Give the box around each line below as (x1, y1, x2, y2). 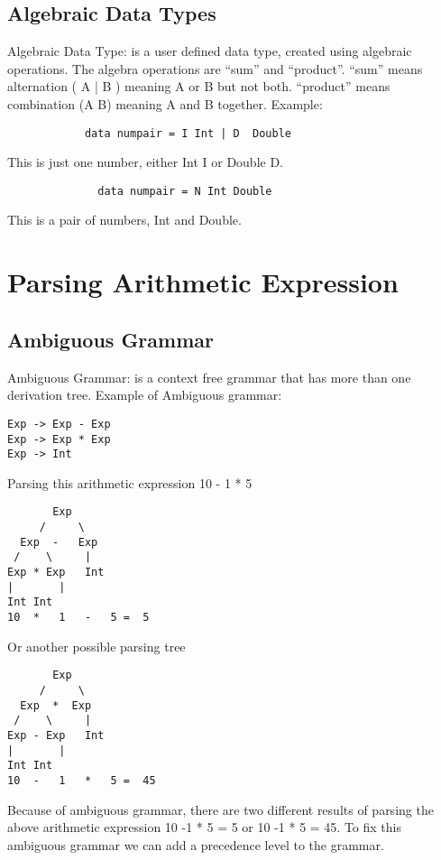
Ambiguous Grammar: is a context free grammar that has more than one (7, 367, 411, 386)
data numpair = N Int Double (97, 184, 272, 198)
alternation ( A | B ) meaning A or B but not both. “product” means (7, 77, 390, 96)
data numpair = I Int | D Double (84, 126, 291, 140)
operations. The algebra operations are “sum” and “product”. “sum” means (7, 59, 423, 78)
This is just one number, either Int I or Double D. (7, 153, 284, 171)
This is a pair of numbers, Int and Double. (7, 210, 242, 229)
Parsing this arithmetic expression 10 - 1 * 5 (7, 473, 253, 492)
